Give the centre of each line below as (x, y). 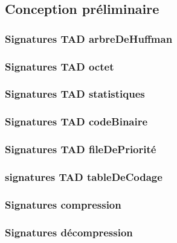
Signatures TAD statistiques (75, 94)
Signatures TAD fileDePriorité (81, 149)
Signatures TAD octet (60, 66)
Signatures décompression (69, 232)
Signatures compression (63, 204)
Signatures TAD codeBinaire (76, 121)
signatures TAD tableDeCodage (84, 176)
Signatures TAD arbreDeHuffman (89, 38)
